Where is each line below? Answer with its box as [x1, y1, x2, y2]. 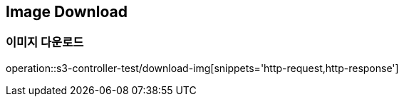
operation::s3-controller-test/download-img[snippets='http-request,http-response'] [6, 61, 399, 74]
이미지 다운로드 [6, 35, 84, 50]
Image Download [6, 3, 128, 21]
